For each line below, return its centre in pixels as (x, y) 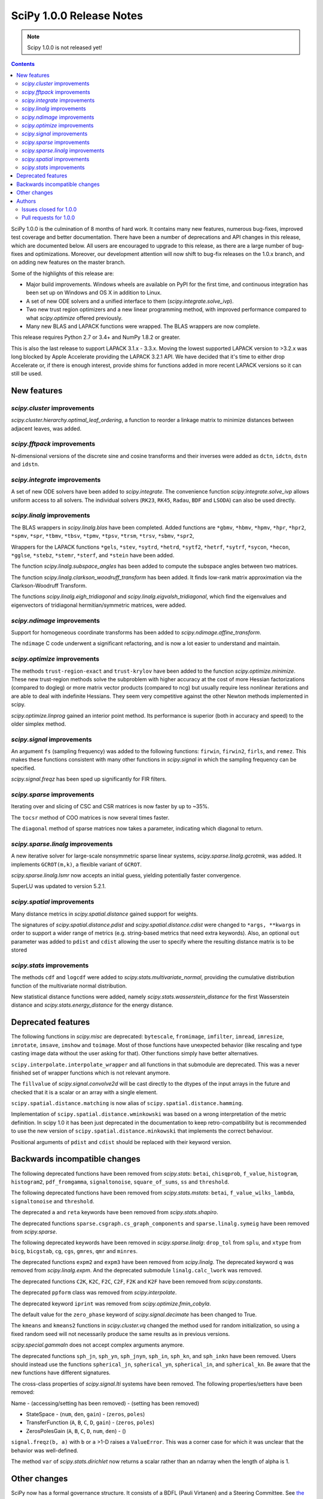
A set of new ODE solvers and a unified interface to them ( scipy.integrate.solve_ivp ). (130, 301)
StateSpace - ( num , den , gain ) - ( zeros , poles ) (86, 1414)
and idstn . (25, 464)
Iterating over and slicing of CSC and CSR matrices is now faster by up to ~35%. (110, 806)
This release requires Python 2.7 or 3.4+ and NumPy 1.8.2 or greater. (96, 337)
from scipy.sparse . (34, 1232)
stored (19, 950)
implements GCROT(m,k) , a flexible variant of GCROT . (76, 864)
